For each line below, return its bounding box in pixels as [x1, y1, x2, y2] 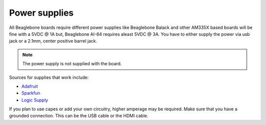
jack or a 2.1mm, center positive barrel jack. [9, 38, 98, 44]
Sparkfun [21, 90, 40, 96]
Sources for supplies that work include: [9, 74, 89, 80]
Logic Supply [21, 97, 48, 103]
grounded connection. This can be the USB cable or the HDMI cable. [9, 113, 149, 119]
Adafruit [21, 83, 38, 89]
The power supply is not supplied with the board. [22, 61, 122, 67]
